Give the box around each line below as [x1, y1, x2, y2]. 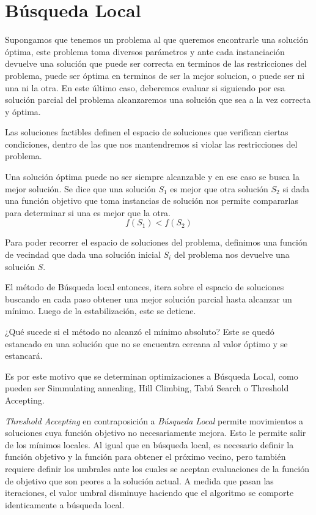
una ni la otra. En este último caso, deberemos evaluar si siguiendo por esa [5, 81, 285, 94]
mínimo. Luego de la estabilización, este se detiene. [5, 304, 196, 317]
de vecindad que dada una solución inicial [5, 248, 161, 261]
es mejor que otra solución [170, 182, 268, 195]
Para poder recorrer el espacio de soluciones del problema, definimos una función [5, 236, 307, 249]
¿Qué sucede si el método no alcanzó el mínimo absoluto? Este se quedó [5, 325, 274, 337]
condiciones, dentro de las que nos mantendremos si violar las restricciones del [5, 137, 298, 150]
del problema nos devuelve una [174, 248, 290, 261]
